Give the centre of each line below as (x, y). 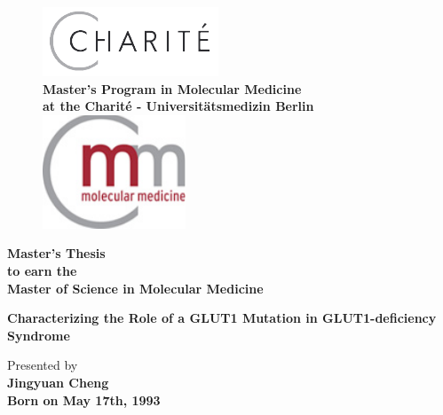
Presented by (43, 365)
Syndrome (39, 335)
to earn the (42, 270)
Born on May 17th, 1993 (84, 399)
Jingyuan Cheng (58, 382)
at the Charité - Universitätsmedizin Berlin (178, 106)
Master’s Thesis (56, 253)
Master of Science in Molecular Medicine (135, 288)
